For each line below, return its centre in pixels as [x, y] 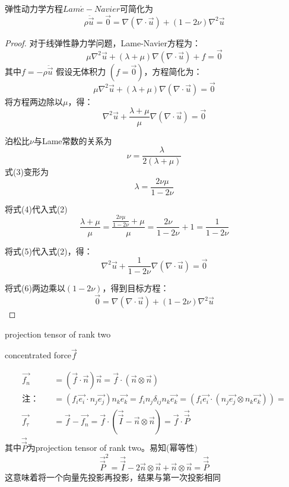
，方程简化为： [173, 71]
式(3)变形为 [27, 172]
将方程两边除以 [34, 101]
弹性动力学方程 [34, 8]
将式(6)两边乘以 [35, 288]
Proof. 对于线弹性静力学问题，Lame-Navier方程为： [103, 42]
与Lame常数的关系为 [73, 140]
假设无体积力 [81, 71]
